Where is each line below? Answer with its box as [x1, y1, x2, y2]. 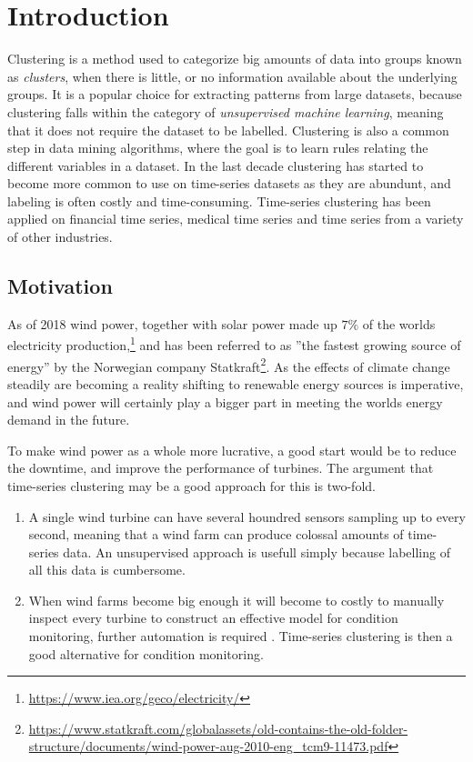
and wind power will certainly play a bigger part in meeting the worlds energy [7, 392, 443, 411]
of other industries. [7, 227, 113, 246]
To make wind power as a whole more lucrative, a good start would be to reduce [7, 440, 457, 459]
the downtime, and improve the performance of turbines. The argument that [7, 458, 434, 477]
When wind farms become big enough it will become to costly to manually [28, 590, 445, 609]
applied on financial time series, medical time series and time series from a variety [7, 209, 464, 228]
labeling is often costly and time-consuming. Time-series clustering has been [7, 191, 431, 210]
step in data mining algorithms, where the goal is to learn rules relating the [7, 138, 428, 157]
